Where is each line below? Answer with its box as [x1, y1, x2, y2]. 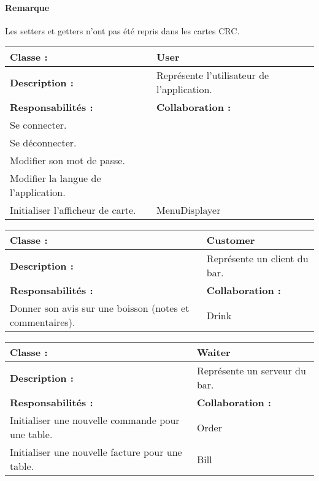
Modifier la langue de [10, 171, 101, 186]
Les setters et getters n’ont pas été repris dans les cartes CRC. [5, 24, 240, 37]
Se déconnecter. [10, 135, 77, 150]
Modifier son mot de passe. [10, 153, 125, 168]
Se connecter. [10, 118, 67, 132]
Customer [206, 233, 255, 248]
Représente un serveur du [196, 363, 306, 378]
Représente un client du [206, 251, 309, 266]
